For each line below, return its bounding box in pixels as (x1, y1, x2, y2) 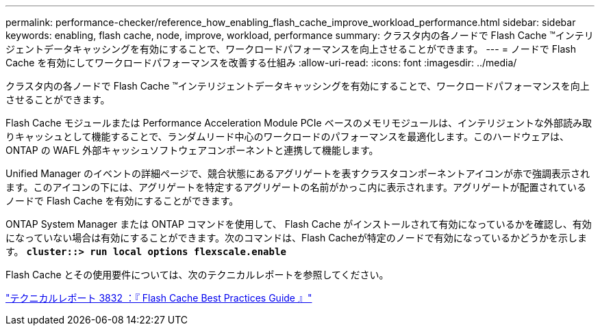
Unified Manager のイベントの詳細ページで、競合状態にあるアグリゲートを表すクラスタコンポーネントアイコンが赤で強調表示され (5, 168, 590, 179)
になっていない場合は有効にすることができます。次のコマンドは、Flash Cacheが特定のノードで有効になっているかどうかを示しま (5, 232, 587, 243)
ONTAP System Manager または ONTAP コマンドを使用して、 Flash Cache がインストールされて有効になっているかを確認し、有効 (5, 218, 592, 230)
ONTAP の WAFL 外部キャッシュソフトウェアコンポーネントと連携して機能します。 (5, 144, 379, 156)
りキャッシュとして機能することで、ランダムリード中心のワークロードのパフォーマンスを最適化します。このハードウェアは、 (5, 131, 569, 142)
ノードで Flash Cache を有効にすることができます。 (5, 195, 239, 207)
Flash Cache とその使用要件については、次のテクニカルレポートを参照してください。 (5, 269, 389, 280)
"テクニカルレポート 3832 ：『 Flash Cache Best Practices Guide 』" (5, 292, 312, 304)
